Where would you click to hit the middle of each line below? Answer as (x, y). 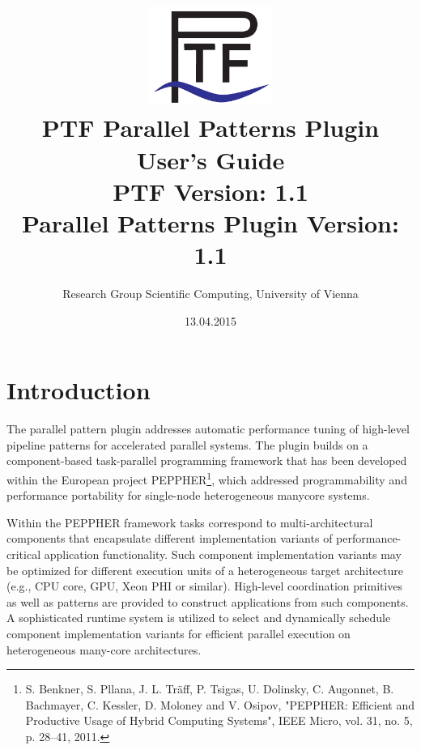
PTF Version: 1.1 (210, 191)
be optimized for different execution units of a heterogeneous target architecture (205, 570)
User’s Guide (210, 159)
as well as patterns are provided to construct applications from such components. (208, 601)
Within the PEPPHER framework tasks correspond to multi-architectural (190, 522)
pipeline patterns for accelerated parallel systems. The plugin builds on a (187, 444)
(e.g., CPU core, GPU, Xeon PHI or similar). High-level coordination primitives (205, 586)
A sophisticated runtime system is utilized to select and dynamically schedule (199, 618)
